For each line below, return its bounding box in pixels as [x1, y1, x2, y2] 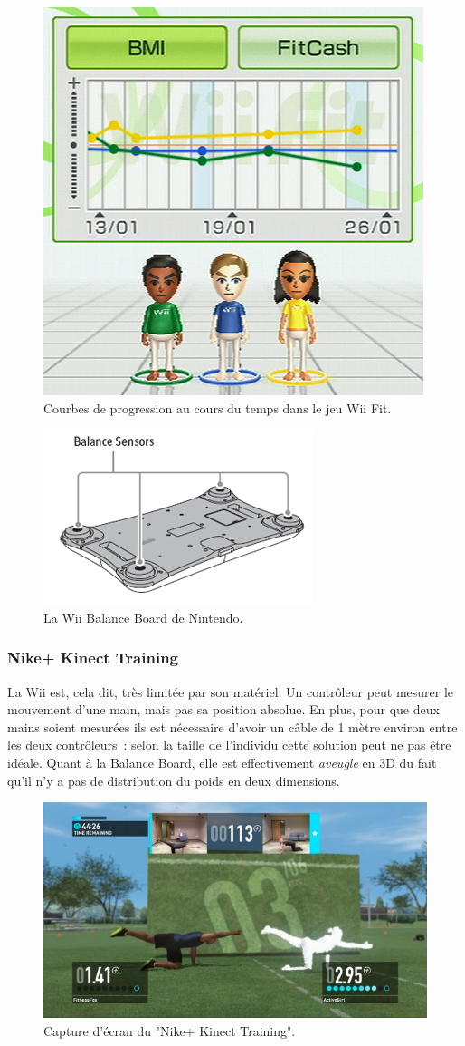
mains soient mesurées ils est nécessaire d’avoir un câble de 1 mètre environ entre [7, 717, 458, 736]
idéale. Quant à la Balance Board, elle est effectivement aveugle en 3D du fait [7, 752, 437, 771]
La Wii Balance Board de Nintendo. [43, 607, 243, 626]
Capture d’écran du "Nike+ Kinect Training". [43, 1021, 296, 1040]
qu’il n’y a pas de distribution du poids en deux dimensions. [7, 770, 340, 789]
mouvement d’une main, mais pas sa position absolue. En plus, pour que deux [7, 700, 440, 719]
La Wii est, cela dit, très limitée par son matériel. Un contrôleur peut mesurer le [7, 682, 454, 701]
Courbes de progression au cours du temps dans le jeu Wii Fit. [43, 398, 392, 417]
